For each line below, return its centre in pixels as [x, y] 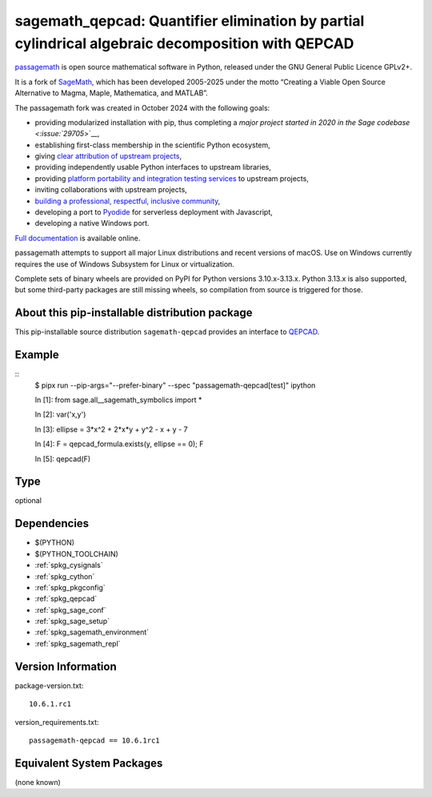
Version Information [66, 666]
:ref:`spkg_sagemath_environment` [92, 632]
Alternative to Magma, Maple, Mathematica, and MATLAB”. [111, 93]
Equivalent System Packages [89, 763]
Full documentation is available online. [78, 238]
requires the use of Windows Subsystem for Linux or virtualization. [125, 264]
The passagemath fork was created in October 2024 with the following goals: [142, 107]
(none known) [38, 782]
